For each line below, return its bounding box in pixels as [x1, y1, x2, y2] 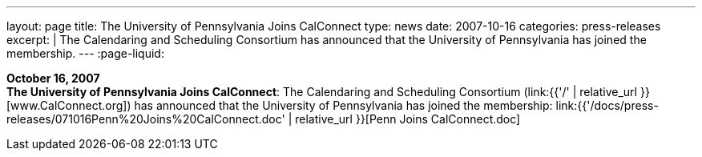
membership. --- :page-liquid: [6, 46, 164, 60]
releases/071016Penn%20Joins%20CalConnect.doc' [6, 112, 285, 126]
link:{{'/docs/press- [555, 99, 659, 112]
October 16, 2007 [6, 71, 100, 85]
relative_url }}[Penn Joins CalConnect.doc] [295, 112, 521, 126]
